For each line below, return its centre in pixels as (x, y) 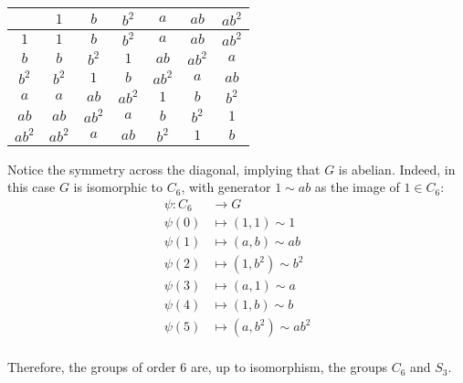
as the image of (357, 187)
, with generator (226, 187)
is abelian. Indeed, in (397, 169)
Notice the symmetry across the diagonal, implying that (164, 169)
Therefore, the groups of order (92, 367)
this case (32, 187)
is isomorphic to (118, 187)
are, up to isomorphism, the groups (289, 367)
